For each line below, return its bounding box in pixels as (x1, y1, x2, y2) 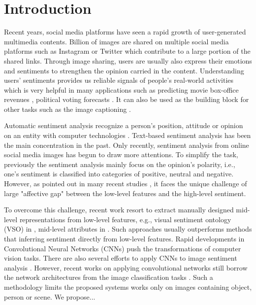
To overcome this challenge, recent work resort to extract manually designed (4, 204, 234, 215)
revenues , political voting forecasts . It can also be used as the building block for (4, 94, 249, 104)
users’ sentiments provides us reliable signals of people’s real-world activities (4, 75, 234, 85)
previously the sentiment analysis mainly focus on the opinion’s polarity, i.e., (4, 159, 235, 169)
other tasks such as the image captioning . (4, 103, 131, 114)
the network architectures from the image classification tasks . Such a (4, 272, 213, 282)
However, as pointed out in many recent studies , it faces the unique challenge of (4, 178, 247, 189)
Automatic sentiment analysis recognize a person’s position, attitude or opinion (4, 120, 243, 131)
